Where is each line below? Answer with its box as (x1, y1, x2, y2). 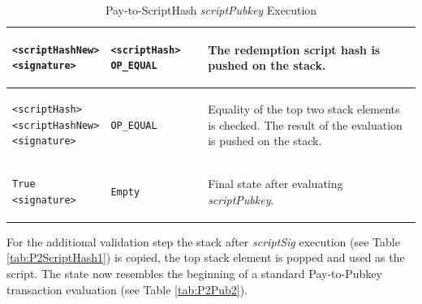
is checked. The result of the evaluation (208, 116, 403, 133)
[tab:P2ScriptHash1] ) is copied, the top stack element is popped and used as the (6, 249, 405, 266)
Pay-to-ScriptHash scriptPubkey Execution (105, 2, 317, 18)
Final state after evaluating (208, 175, 343, 192)
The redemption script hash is (208, 41, 381, 58)
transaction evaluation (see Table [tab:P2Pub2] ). (6, 280, 248, 298)
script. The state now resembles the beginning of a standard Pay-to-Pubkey (6, 264, 382, 281)
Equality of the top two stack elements (208, 101, 400, 118)
